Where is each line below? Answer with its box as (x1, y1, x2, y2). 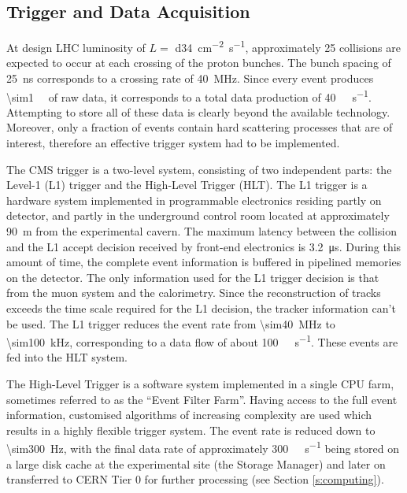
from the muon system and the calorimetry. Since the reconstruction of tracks (6, 284, 381, 301)
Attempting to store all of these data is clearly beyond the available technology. (6, 103, 390, 120)
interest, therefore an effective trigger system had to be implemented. (6, 135, 340, 151)
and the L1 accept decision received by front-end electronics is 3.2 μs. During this (6, 238, 401, 254)
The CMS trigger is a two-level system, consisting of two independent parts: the (6, 161, 392, 177)
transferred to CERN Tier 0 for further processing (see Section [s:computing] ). (6, 471, 384, 487)
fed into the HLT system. (6, 349, 128, 365)
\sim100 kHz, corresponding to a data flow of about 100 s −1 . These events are (6, 332, 398, 350)
